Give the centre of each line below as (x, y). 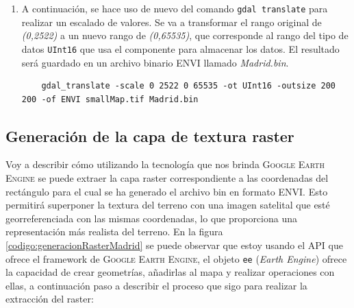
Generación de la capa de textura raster (150, 135)
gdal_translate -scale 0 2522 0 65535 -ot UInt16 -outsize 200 (188, 86)
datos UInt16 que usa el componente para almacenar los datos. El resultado (180, 48)
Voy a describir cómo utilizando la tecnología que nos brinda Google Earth (165, 164)
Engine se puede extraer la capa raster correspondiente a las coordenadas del (167, 178)
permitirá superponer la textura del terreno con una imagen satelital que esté (168, 205)
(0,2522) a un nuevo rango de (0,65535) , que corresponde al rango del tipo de (185, 35)
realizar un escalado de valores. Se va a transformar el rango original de (172, 22)
